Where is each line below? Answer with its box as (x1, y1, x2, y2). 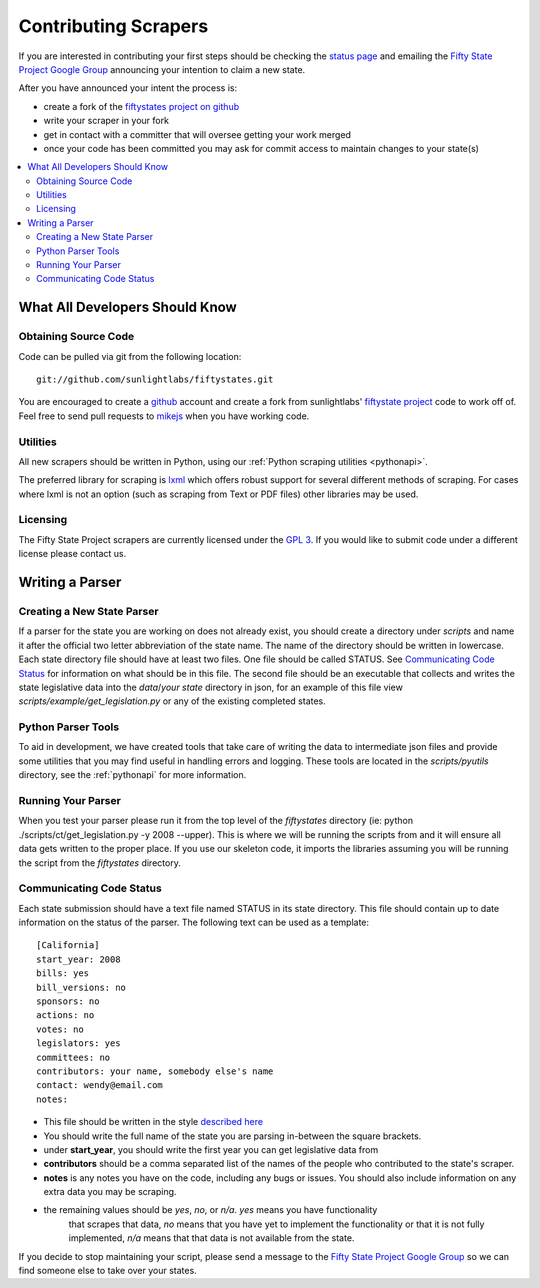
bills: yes (36, 968, 90, 979)
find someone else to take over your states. (18, 1265, 197, 1277)
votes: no (36, 1023, 84, 1035)
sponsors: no (36, 996, 100, 1007)
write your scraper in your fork (43, 115, 170, 127)
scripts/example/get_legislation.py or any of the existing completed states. (18, 695, 327, 707)
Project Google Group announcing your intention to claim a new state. (18, 63, 306, 75)
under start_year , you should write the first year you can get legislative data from (43, 1143, 379, 1155)
